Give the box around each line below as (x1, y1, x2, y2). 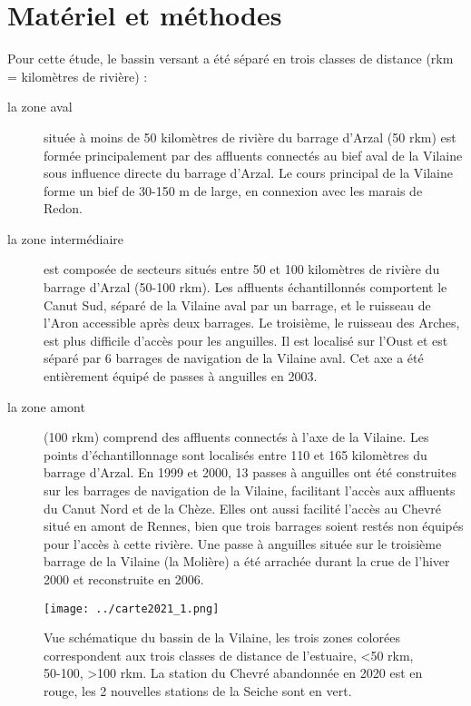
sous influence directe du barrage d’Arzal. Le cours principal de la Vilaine (44, 163, 454, 182)
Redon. (44, 199, 83, 218)
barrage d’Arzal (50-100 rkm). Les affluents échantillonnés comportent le (44, 278, 447, 297)
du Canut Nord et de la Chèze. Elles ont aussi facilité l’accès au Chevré (44, 498, 442, 517)
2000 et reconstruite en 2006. (44, 569, 204, 588)
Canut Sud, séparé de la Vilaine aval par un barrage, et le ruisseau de (44, 295, 431, 314)
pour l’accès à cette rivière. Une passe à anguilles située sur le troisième (44, 534, 442, 553)
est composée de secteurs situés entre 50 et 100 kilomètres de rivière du (44, 260, 440, 279)
